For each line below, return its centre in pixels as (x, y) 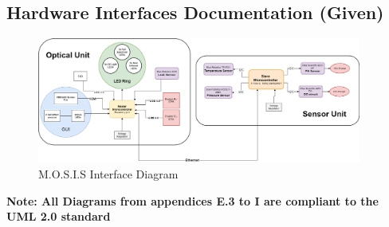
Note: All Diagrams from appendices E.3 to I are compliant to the (193, 200)
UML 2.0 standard (59, 216)
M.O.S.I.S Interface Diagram (108, 173)
